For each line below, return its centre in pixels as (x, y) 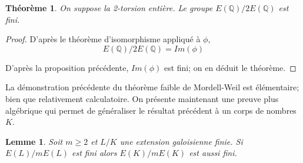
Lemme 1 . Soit (34, 141)
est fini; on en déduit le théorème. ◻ (230, 67)
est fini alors (94, 153)
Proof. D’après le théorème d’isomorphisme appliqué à (103, 39)
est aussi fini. (213, 153)
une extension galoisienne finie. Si (181, 141)
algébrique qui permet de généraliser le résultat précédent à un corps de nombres (151, 110)
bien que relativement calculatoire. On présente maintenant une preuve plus (142, 98)
